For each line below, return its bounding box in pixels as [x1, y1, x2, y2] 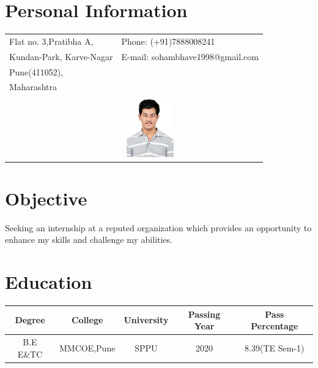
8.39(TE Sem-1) [245, 341, 305, 354]
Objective [5, 185, 87, 210]
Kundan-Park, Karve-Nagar [9, 50, 113, 63]
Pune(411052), [9, 65, 64, 78]
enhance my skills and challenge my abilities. [5, 233, 172, 246]
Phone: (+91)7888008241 [121, 34, 215, 47]
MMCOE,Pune [59, 341, 116, 354]
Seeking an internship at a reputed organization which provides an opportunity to [5, 221, 312, 234]
